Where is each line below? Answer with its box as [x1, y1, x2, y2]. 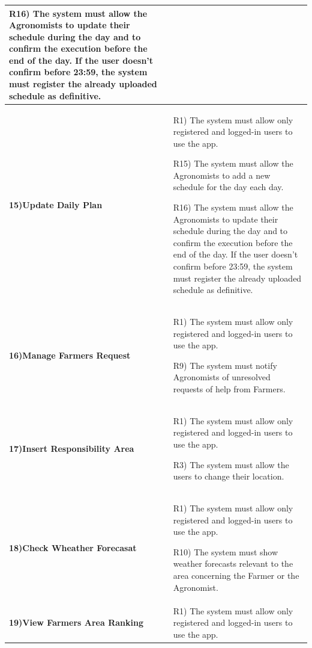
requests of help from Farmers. [173, 383, 286, 395]
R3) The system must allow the [173, 458, 289, 471]
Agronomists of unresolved [173, 371, 271, 383]
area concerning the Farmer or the [173, 569, 299, 582]
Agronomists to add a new [173, 168, 271, 181]
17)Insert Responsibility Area [9, 442, 134, 455]
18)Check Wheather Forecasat [9, 541, 137, 554]
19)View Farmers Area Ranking [9, 616, 143, 629]
